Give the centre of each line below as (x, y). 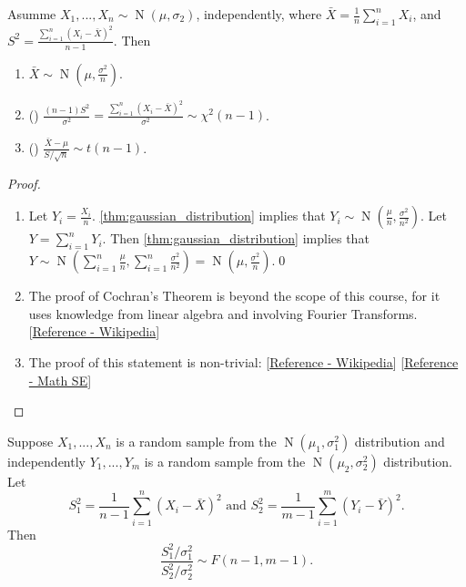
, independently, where (259, 14)
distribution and (400, 441)
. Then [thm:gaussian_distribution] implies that (236, 238)
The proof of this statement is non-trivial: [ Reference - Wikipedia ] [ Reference (243, 362)
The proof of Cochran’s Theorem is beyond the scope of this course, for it (234, 296)
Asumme (32, 14)
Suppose (30, 441)
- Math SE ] (60, 380)
